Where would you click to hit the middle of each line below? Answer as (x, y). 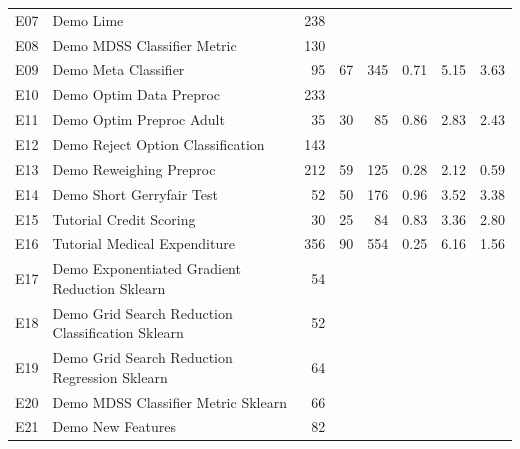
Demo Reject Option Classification (158, 143)
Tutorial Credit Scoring (124, 218)
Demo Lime (88, 19)
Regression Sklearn (110, 376)
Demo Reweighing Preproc (134, 168)
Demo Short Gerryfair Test (135, 193)
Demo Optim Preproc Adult (138, 119)
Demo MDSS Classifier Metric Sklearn (169, 401)
